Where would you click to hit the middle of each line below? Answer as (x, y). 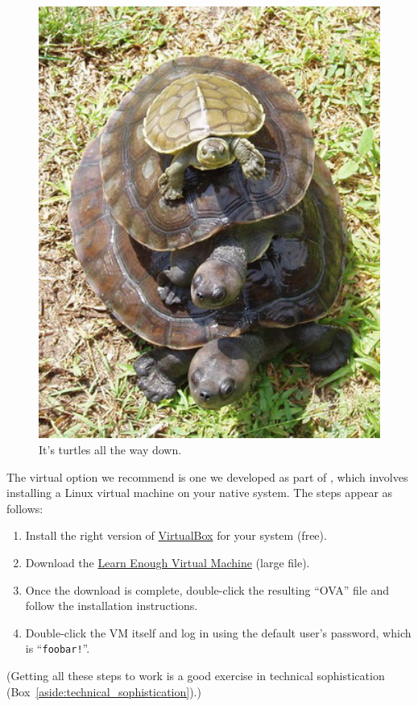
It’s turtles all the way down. (110, 450)
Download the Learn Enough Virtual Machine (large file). (168, 562)
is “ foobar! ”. (58, 648)
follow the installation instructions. (112, 606)
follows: (25, 508)
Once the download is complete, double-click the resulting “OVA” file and (207, 589)
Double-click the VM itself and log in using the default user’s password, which (218, 632)
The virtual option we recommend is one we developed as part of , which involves (207, 476)
